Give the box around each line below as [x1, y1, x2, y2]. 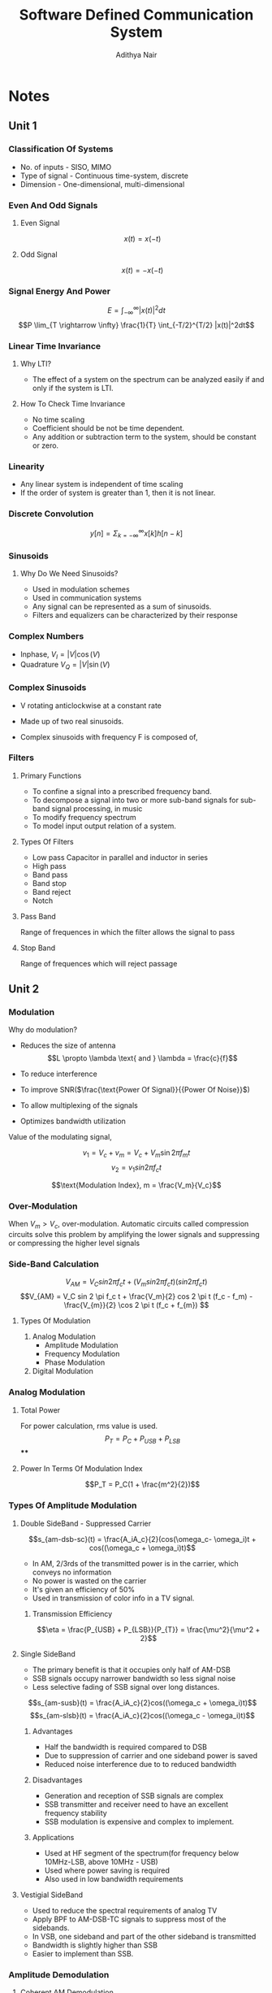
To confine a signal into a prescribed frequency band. [32, 786, 213, 796]
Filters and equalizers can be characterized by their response [32, 610, 238, 620]
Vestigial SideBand [19, 1890, 84, 1900]
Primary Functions [19, 771, 82, 780]
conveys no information [32, 1567, 112, 1577]
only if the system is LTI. [32, 383, 114, 393]
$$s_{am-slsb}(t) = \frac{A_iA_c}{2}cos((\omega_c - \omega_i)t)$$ [29, 1710, 256, 1720]
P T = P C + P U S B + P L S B [104, 1433, 181, 1445]
